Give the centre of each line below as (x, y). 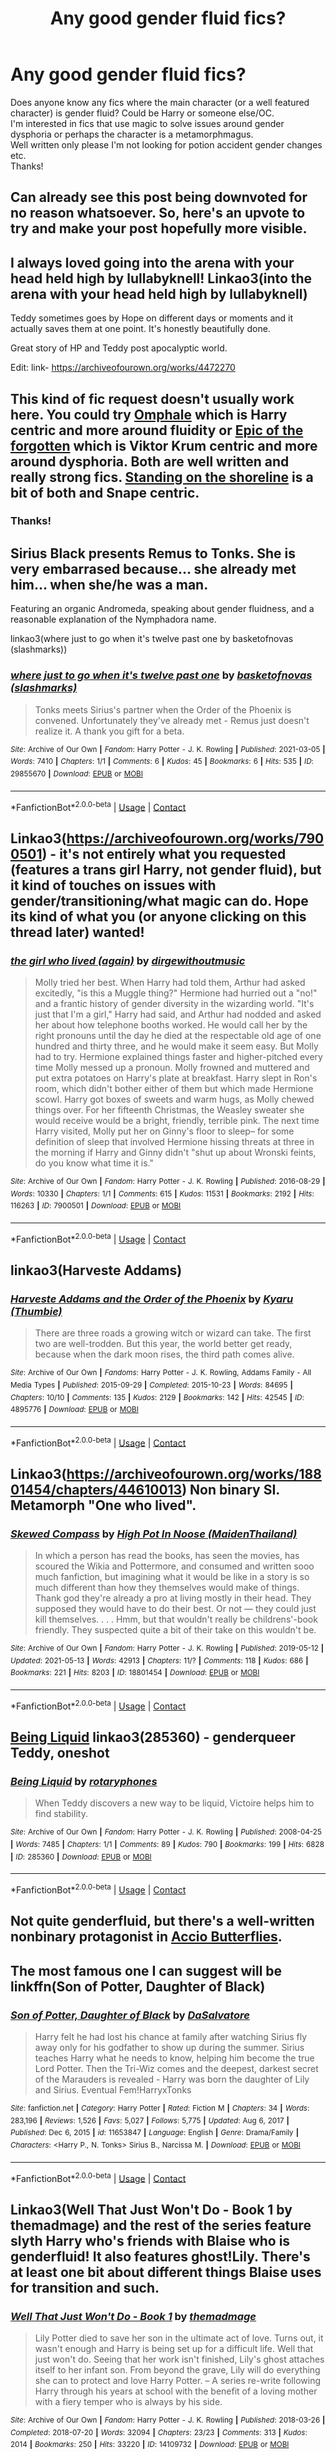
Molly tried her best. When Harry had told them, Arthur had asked (170, 982)
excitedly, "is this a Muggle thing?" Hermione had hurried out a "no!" (176, 993)
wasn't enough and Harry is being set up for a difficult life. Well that (174, 2349)
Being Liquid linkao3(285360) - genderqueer (153, 1737)
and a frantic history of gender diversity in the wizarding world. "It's (174, 1003)
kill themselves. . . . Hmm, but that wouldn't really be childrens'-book (176, 1619)
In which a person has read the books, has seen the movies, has (167, 1556)
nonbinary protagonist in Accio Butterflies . (146, 1937)
